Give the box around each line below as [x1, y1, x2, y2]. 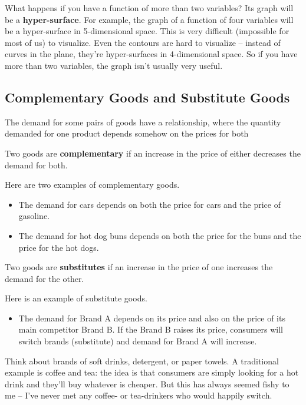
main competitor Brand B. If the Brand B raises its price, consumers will [18, 323, 283, 336]
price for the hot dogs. [18, 241, 99, 253]
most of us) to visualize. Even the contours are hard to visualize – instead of [5, 36, 281, 48]
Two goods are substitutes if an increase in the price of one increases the [5, 261, 273, 273]
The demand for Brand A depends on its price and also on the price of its [18, 311, 285, 324]
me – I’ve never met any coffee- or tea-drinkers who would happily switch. [5, 389, 272, 401]
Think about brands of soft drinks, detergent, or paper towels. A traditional [5, 354, 279, 367]
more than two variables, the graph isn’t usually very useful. [5, 59, 223, 71]
